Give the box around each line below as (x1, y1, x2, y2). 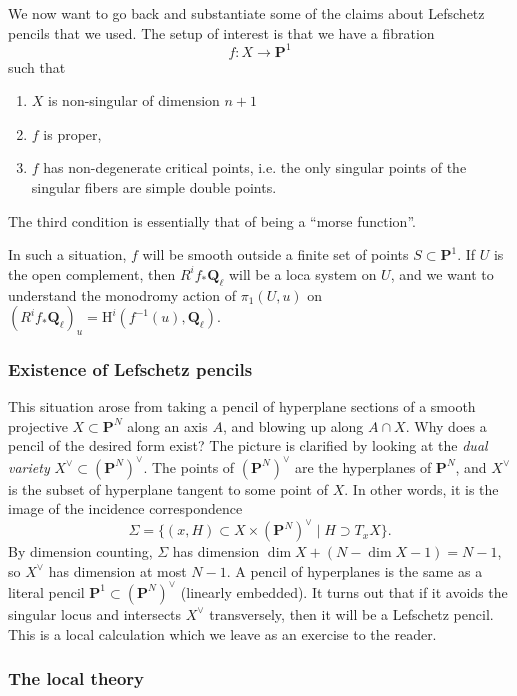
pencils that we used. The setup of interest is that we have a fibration (8, 22, 435, 43)
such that (8, 56, 66, 77)
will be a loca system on (228, 263, 377, 284)
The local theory (8, 666, 145, 691)
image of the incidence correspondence (8, 498, 243, 519)
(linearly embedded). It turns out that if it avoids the (180, 581, 508, 602)
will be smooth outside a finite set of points (142, 244, 409, 265)
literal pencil (8, 581, 85, 602)
